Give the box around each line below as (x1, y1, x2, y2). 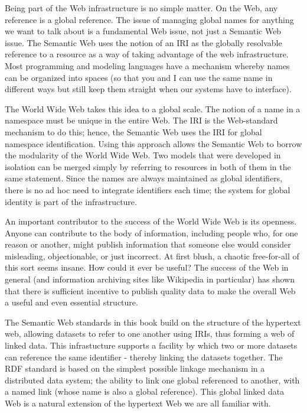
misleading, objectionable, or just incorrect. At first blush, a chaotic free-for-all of (5, 249, 299, 262)
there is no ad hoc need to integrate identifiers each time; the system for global (5, 183, 290, 196)
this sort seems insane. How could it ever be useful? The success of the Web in (5, 261, 289, 274)
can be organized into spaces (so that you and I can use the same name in (5, 71, 273, 83)
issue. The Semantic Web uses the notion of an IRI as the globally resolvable (5, 36, 282, 48)
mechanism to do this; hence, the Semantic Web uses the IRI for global (5, 125, 262, 138)
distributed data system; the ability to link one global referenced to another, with (5, 373, 300, 386)
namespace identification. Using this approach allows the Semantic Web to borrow (5, 137, 302, 149)
